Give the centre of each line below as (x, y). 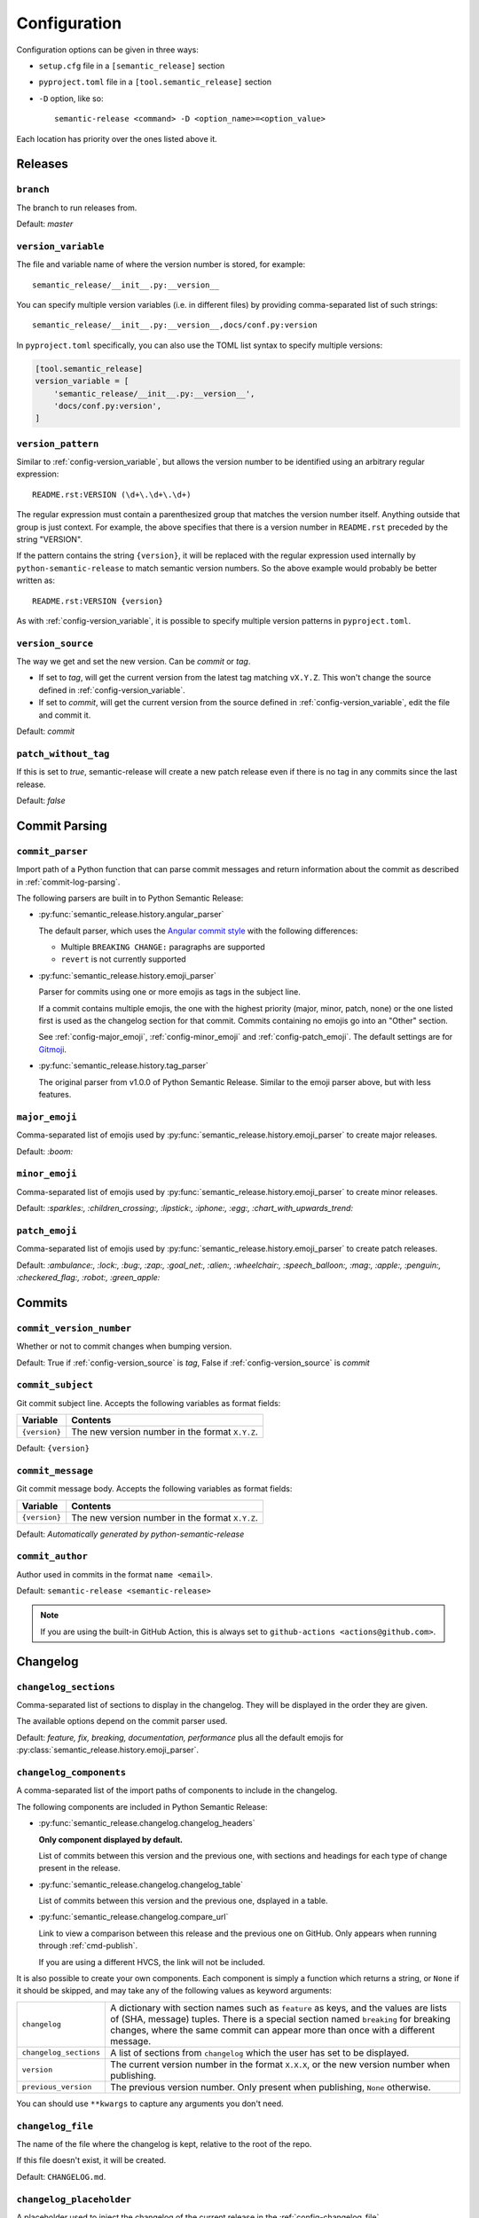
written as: (35, 580)
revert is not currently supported (123, 959)
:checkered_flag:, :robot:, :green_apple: (88, 1277)
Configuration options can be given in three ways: (107, 50)
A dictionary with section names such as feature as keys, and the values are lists (279, 2008)
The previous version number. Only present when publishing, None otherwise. (271, 2087)
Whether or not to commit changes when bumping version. (124, 1346)
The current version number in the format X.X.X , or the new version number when (280, 2065)
